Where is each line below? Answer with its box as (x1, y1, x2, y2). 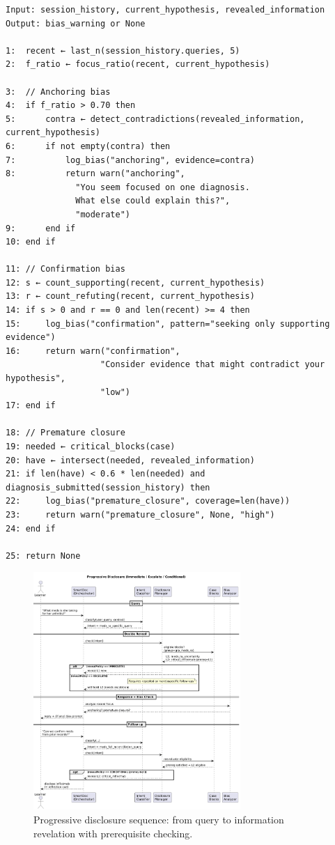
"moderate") (75, 209, 130, 219)
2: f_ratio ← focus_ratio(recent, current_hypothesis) (6, 59, 270, 70)
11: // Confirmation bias (6, 264, 125, 274)
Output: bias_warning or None (6, 18, 146, 29)
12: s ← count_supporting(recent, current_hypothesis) (6, 277, 265, 288)
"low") (100, 387, 130, 397)
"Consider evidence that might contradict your (100, 359, 325, 370)
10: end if (6, 237, 56, 247)
